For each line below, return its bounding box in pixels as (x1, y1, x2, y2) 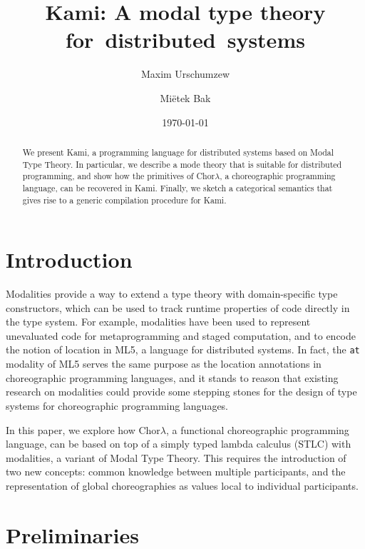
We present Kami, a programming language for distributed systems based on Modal (22, 146, 334, 158)
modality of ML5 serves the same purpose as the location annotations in (6, 356, 322, 371)
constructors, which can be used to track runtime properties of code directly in (6, 300, 350, 315)
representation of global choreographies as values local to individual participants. (6, 478, 359, 493)
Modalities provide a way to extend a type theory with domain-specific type (6, 286, 338, 301)
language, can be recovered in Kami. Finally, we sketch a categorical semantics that (22, 181, 333, 193)
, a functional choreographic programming (165, 422, 349, 437)
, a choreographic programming (220, 170, 336, 182)
